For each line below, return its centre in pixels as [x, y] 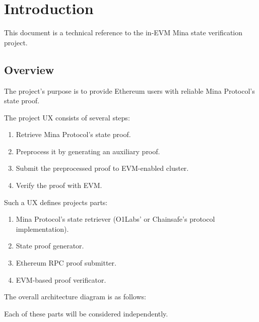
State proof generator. [50, 246]
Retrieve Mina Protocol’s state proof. [73, 134]
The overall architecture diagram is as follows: [75, 297]
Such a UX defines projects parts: [56, 202]
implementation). [42, 229]
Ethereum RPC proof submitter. [66, 263]
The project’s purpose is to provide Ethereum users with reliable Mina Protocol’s [129, 90]
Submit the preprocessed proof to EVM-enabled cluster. [102, 168]
